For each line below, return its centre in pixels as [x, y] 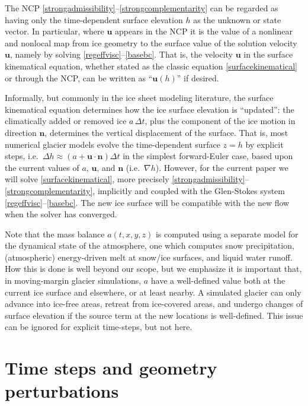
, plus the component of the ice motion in [220, 121]
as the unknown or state [237, 19]
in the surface [268, 54]
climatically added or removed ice [66, 121]
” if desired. [198, 77]
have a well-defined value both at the [218, 280]
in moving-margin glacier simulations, [73, 280]
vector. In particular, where [54, 31]
